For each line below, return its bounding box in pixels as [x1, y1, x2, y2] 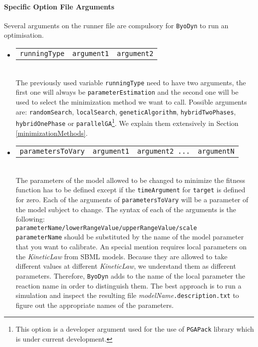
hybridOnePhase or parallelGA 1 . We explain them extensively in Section [15, 116, 239, 128]
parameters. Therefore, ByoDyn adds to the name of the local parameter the [15, 270, 245, 281]
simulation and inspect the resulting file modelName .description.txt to [15, 290, 239, 300]
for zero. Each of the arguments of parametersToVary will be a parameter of [15, 194, 249, 204]
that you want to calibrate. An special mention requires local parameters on [15, 241, 247, 252]
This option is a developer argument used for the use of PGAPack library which [15, 324, 254, 334]
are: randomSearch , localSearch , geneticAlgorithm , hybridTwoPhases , [15, 106, 236, 116]
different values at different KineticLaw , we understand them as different [15, 261, 236, 271]
